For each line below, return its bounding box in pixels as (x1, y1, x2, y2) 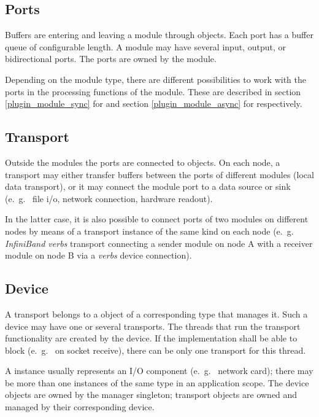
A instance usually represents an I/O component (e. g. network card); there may (5, 364, 313, 377)
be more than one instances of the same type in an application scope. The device (5, 376, 309, 389)
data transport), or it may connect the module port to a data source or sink (5, 180, 291, 193)
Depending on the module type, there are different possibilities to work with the (5, 72, 306, 85)
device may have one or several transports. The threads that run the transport (5, 319, 301, 332)
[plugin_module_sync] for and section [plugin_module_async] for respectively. (5, 97, 302, 110)
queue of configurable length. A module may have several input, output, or (5, 40, 286, 53)
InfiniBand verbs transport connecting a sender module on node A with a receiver (5, 236, 313, 249)
